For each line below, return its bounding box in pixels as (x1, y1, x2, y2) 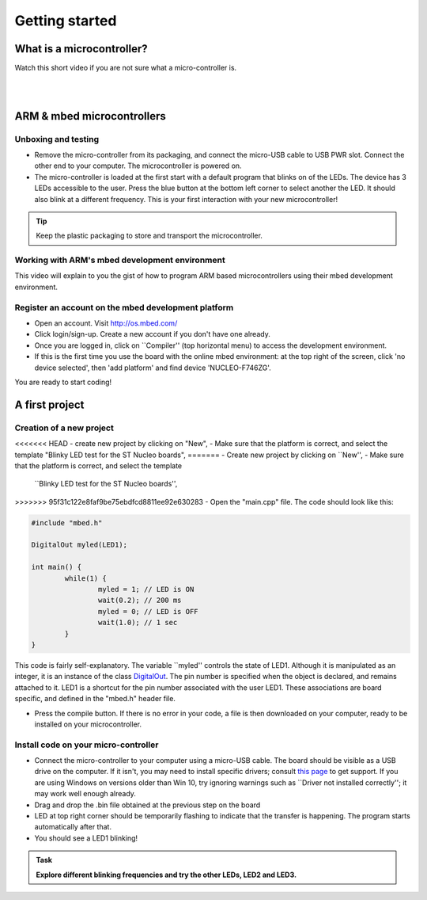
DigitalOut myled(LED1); (31, 540, 128, 550)
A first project (14, 398, 85, 411)
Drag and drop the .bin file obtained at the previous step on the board (34, 800, 261, 810)
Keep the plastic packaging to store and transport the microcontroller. (36, 231, 263, 241)
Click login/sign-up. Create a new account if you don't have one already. (34, 330, 270, 339)
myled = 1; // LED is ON (97, 585, 195, 594)
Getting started (14, 12, 117, 29)
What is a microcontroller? (14, 42, 148, 55)
